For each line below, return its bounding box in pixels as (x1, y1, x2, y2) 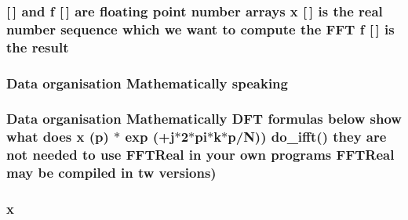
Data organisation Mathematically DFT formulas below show (6, 109, 402, 128)
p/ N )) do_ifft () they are (228, 127, 387, 146)
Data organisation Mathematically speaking (6, 73, 288, 92)
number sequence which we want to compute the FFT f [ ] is (6, 19, 395, 38)
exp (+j (125, 127, 175, 146)
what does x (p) (6, 127, 109, 146)
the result (6, 37, 69, 56)
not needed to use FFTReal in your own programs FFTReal (6, 145, 395, 164)
